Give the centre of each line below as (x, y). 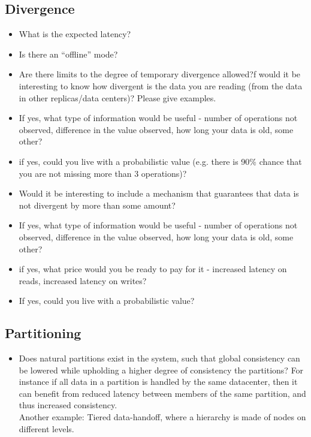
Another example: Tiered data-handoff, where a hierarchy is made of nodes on (162, 417)
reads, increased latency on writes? (83, 280)
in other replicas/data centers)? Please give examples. (117, 97)
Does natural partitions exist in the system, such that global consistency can (159, 358)
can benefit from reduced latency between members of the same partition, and (162, 393)
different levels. (46, 428)
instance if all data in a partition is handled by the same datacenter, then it (158, 382)
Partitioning (43, 333)
